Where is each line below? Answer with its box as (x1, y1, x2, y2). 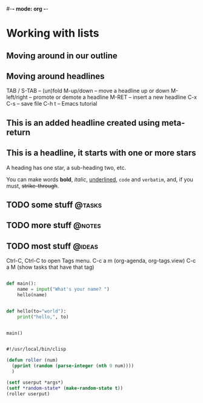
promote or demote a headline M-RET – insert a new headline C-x (33, 93, 197, 101)
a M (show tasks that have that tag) (6, 263, 95, 271)
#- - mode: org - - (6, 5, 48, 12)
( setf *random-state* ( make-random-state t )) (6, 385, 123, 391)
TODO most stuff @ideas (6, 241, 98, 251)
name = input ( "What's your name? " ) (17, 286, 110, 293)
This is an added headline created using (6, 118, 161, 128)
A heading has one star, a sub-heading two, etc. (6, 164, 126, 171)
